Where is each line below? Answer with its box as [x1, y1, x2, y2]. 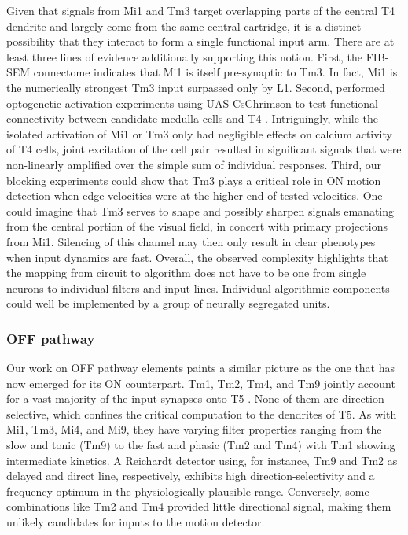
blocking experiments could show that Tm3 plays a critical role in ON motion [6, 172, 381, 188]
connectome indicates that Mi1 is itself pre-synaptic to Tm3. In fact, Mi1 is [33, 64, 398, 80]
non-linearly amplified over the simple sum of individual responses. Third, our [6, 156, 382, 172]
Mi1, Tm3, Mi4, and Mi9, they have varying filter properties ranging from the [6, 421, 382, 437]
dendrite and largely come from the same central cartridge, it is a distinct [6, 17, 362, 34]
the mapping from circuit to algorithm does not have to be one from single [6, 264, 366, 281]
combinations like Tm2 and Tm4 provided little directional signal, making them [6, 498, 391, 515]
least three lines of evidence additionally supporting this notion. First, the [6, 48, 363, 65]
